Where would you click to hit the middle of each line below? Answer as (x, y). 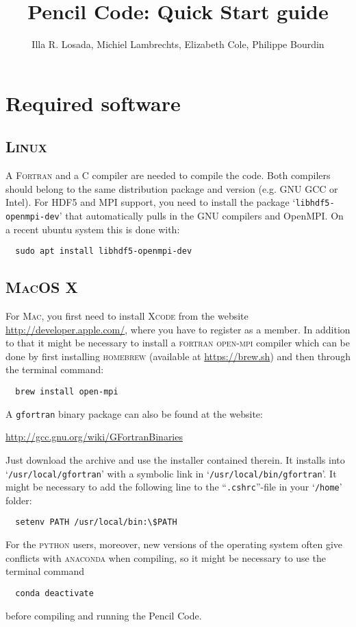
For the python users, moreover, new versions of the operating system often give (174, 544)
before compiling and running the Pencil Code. (104, 615)
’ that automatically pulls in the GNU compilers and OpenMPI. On (201, 215)
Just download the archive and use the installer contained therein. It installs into (175, 459)
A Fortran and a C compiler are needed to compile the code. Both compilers (168, 175)
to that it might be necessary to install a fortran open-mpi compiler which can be (178, 343)
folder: (19, 500)
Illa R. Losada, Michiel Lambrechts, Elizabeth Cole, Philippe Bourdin (178, 44)
